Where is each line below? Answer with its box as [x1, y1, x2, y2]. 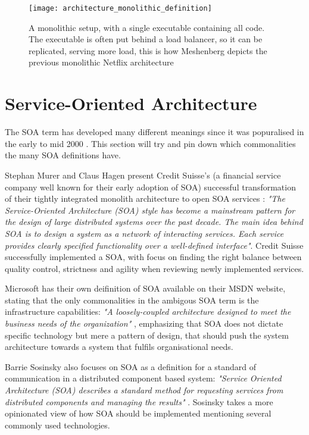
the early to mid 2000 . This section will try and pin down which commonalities [5, 137, 296, 149]
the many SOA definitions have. [5, 149, 121, 161]
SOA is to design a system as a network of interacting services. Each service [5, 227, 284, 239]
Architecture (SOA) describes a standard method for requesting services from [5, 384, 283, 396]
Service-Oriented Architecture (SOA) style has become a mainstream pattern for [5, 204, 295, 216]
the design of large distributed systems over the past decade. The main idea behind [5, 215, 303, 228]
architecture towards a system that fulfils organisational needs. [5, 340, 233, 353]
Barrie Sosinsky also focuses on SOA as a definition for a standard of [5, 360, 257, 373]
